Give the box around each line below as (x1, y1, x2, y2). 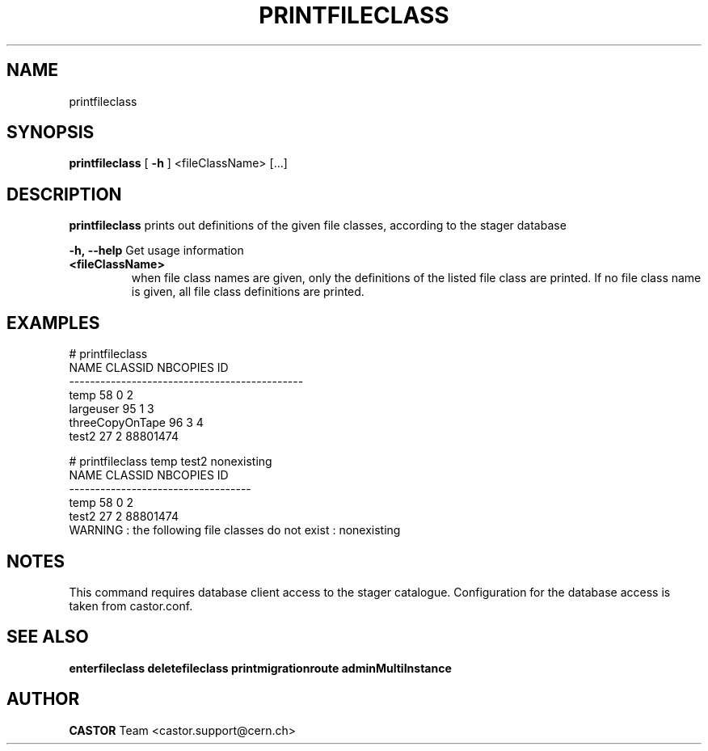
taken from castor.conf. (69, 598, 193, 613)
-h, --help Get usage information (69, 243, 244, 258)
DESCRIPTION (6, 184, 122, 205)
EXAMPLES (6, 312, 100, 333)
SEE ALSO (6, 627, 89, 648)
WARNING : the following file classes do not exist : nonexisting (69, 523, 401, 538)
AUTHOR (6, 689, 80, 710)
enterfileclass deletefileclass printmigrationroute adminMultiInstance (69, 660, 452, 675)
